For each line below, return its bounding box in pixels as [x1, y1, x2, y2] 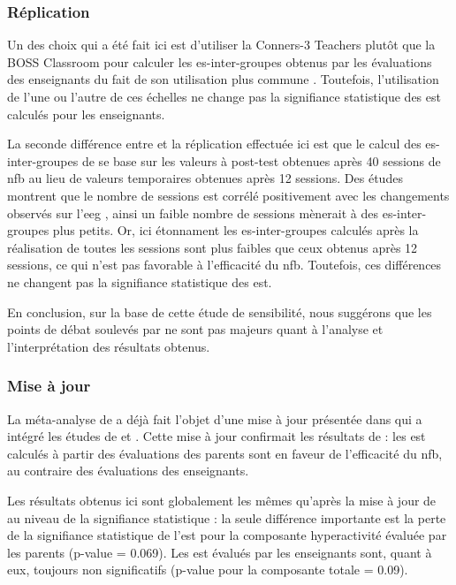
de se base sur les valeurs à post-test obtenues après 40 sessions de [81, 151, 441, 170]
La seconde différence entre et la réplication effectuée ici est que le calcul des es [7, 134, 437, 153]
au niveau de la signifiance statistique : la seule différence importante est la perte [7, 508, 446, 527]
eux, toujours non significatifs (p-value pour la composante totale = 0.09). [7, 560, 408, 579]
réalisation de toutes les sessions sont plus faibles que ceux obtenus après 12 [7, 238, 418, 256]
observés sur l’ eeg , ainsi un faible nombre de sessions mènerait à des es [7, 203, 393, 222]
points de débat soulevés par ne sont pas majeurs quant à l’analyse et [7, 320, 384, 338]
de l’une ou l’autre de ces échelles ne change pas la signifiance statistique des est [7, 87, 441, 105]
